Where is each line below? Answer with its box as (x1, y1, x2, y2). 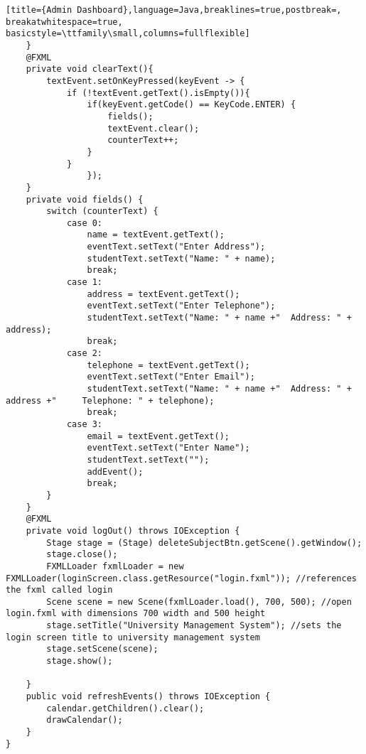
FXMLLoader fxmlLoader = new (46, 561, 184, 571)
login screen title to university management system (6, 632, 260, 642)
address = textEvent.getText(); (87, 289, 240, 299)
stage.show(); (46, 656, 113, 667)
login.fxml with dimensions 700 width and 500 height (6, 608, 266, 619)
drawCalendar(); (46, 715, 123, 726)
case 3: (66, 419, 103, 429)
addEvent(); (87, 466, 144, 477)
